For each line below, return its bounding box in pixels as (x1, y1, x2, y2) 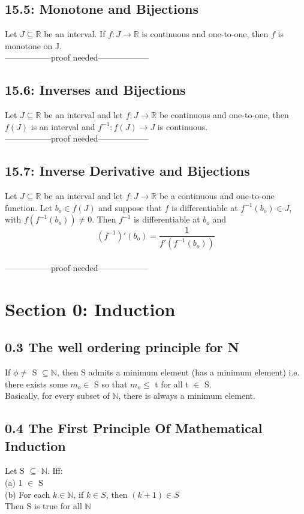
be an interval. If (44, 28, 106, 40)
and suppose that (98, 201, 162, 214)
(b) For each (5, 488, 50, 500)
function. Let (5, 201, 53, 214)
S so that (94, 377, 128, 390)
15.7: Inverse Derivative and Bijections (5, 161, 250, 180)
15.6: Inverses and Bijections (5, 80, 186, 99)
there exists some (5, 377, 68, 390)
